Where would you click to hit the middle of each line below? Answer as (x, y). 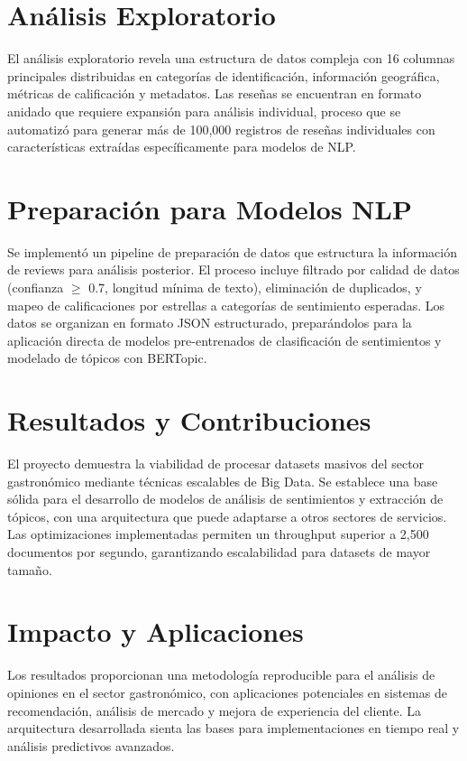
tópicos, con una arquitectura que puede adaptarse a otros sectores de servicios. (227, 516)
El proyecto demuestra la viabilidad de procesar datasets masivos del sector (216, 464)
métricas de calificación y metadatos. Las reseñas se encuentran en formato (215, 93)
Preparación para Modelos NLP (210, 208)
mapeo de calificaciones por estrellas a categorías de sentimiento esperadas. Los (226, 305)
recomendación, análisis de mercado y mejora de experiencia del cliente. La (214, 710)
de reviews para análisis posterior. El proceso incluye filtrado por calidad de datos (233, 269)
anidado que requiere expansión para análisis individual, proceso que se (204, 111)
